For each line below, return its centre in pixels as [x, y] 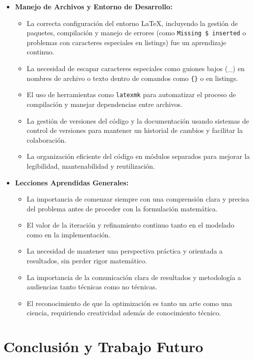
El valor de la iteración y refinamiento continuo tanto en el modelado [130, 225]
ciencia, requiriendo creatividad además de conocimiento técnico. [124, 313]
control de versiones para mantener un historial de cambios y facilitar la [135, 130]
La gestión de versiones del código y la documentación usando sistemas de [138, 120]
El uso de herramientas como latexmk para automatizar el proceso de [131, 94]
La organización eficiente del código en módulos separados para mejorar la [138, 156]
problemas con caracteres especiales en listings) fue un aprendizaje [127, 42]
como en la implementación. [69, 234]
